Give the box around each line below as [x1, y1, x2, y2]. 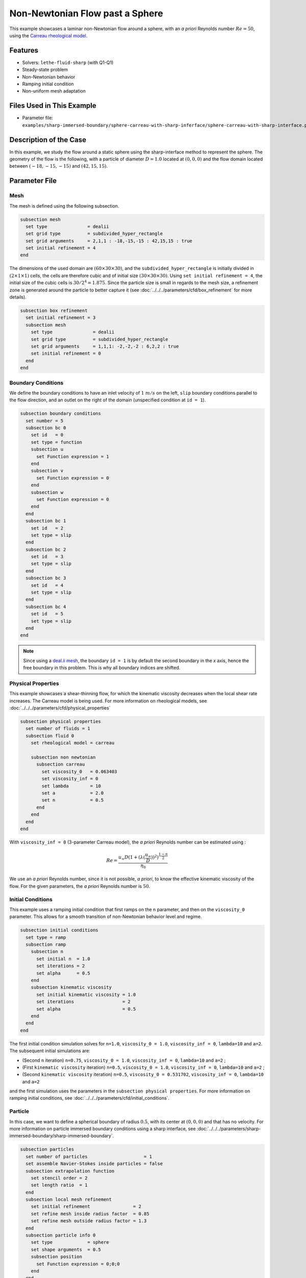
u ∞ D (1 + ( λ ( [118, 854, 145, 861]
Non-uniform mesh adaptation [22, 88, 86, 94]
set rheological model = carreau [31, 740, 115, 746]
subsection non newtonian [31, 754, 96, 760]
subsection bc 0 [25, 425, 66, 431]
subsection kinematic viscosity [31, 985, 112, 990]
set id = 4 [31, 582, 64, 588]
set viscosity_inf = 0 [41, 776, 99, 782]
